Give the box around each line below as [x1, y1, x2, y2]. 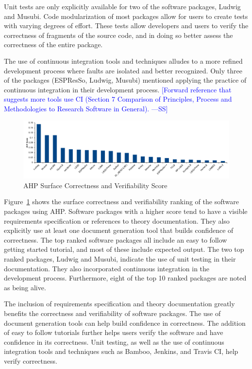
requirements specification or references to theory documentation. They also [4, 215, 230, 226]
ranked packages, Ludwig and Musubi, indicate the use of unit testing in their [4, 253, 236, 264]
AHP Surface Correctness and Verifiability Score [23, 180, 168, 190]
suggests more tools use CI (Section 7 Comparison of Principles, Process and [4, 94, 232, 104]
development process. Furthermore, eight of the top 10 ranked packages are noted [4, 273, 247, 283]
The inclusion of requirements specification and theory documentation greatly [4, 299, 235, 309]
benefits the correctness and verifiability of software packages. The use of [4, 308, 221, 318]
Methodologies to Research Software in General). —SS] [4, 103, 168, 113]
